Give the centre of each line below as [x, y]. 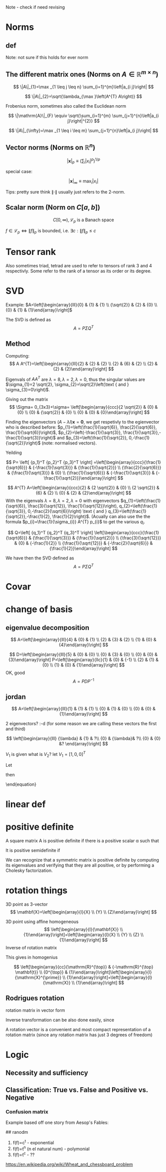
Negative [20, 1097]
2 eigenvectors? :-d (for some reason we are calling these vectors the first [81, 724]
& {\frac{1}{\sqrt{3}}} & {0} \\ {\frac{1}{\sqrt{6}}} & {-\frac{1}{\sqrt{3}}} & [81, 473]
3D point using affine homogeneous [42, 922]
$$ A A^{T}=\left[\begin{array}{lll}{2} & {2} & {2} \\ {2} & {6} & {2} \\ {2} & [83, 364]
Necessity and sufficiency [47, 1073]
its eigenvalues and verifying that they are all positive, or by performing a [80, 865]
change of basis [39, 609]
